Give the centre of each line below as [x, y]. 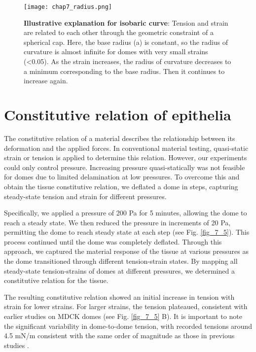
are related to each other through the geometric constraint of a [119, 32]
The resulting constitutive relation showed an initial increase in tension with [119, 297]
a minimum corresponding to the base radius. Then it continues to [124, 71]
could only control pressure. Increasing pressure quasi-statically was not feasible [125, 167]
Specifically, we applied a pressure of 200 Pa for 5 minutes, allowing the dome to [126, 213]
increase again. [46, 81]
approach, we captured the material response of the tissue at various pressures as [126, 251]
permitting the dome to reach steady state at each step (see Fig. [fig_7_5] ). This [127, 232]
